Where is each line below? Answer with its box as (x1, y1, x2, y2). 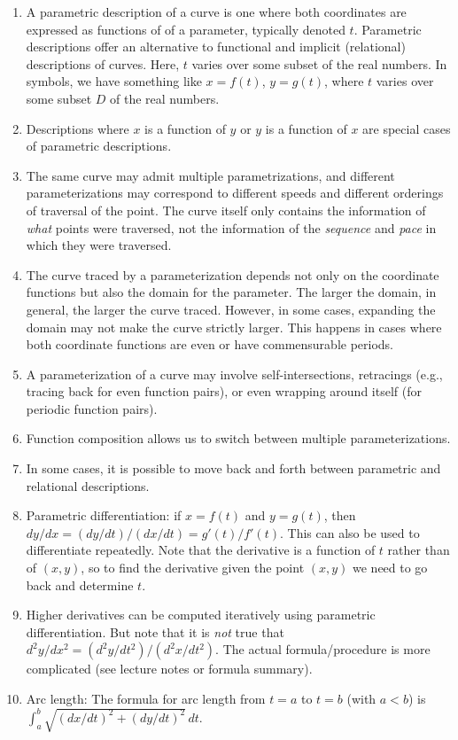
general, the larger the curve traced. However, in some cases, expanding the (26, 300, 436, 318)
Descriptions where (26, 119, 129, 137)
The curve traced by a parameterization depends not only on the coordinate (26, 265, 439, 284)
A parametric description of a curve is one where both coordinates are (26, 3, 407, 20)
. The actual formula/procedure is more (215, 640, 431, 658)
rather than (387, 541, 450, 559)
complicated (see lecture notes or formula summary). (26, 659, 313, 678)
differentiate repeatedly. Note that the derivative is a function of (26, 541, 376, 559)
